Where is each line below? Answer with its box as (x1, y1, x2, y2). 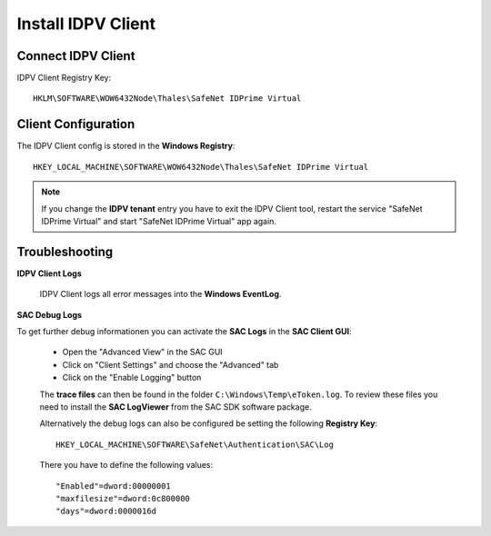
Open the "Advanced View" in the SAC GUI (62, 346, 223, 358)
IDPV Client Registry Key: (16, 73, 112, 84)
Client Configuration (16, 116, 135, 132)
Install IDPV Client (16, 14, 156, 34)
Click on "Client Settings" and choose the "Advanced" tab (62, 359, 279, 370)
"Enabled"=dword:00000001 (55, 481, 172, 491)
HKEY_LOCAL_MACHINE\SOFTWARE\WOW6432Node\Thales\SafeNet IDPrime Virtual (33, 162, 369, 172)
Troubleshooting (16, 243, 114, 259)
